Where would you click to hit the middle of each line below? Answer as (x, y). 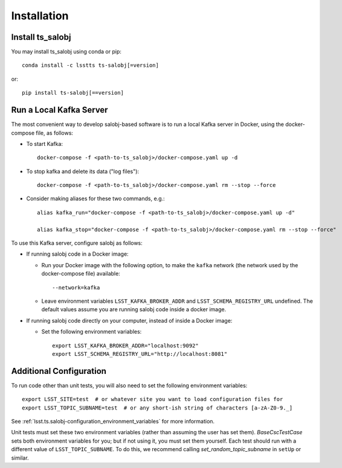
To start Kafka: (45, 144)
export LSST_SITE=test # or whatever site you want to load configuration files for (153, 399)
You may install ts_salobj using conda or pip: (66, 52)
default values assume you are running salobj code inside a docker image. (134, 309)
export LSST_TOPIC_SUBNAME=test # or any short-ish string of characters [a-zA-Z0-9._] (157, 408)
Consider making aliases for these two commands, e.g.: (96, 198)
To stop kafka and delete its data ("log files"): (82, 171)
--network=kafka (76, 287)
